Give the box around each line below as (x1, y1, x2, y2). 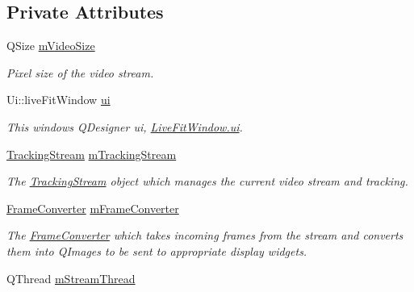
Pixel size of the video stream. (6, 64, 154, 81)
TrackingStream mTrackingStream (6, 145, 177, 162)
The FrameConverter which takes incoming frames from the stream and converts (6, 227, 404, 244)
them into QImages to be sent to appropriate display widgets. (6, 242, 307, 259)
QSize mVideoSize (6, 37, 95, 54)
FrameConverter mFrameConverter (6, 199, 179, 216)
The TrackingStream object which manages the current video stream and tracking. (6, 173, 408, 190)
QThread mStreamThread (6, 269, 136, 286)
